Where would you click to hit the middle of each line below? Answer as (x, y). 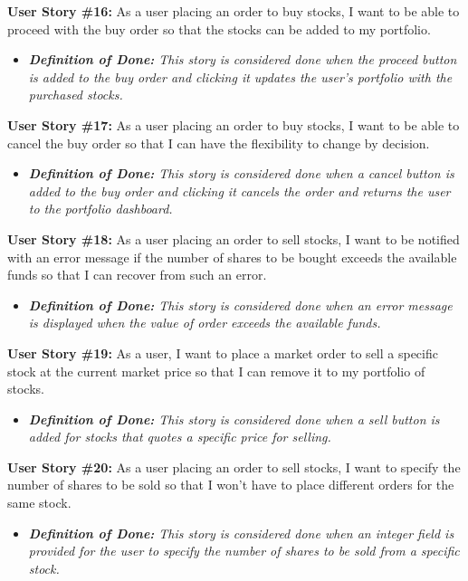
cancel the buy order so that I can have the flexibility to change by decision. (219, 143)
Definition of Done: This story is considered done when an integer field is (241, 533)
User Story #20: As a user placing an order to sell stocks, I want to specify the (234, 467)
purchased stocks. (76, 95)
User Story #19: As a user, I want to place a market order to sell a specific (223, 352)
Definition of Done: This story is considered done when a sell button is (234, 419)
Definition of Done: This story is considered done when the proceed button (243, 59)
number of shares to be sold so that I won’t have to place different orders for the (231, 485)
